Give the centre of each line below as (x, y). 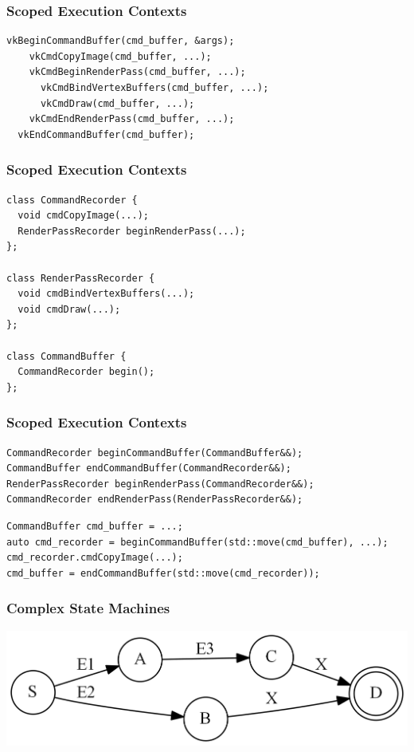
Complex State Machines (88, 608)
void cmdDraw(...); (69, 309)
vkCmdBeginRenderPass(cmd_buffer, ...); (137, 72)
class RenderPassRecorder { (81, 278)
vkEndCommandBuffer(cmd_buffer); (106, 134)
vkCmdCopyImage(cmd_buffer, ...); (120, 56)
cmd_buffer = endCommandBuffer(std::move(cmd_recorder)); (163, 573)
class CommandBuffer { (66, 356)
